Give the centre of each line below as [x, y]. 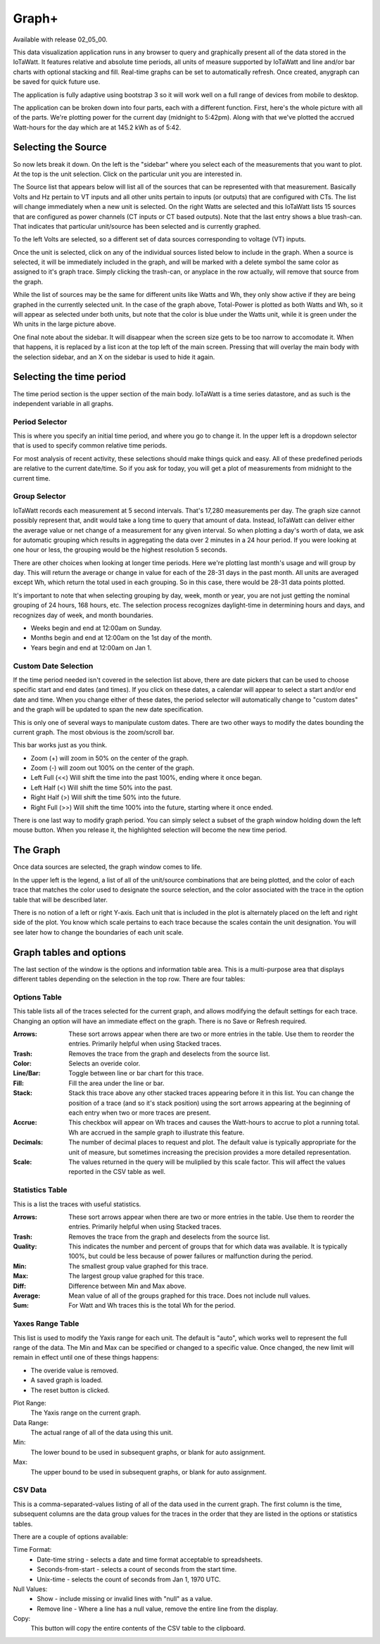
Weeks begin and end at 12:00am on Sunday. [96, 628]
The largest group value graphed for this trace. [136, 1276]
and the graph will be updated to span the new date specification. [108, 709]
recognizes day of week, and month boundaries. [83, 615]
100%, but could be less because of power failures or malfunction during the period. [191, 1256]
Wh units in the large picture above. [64, 324]
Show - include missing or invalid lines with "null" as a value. [125, 1599]
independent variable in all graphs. [63, 403]
